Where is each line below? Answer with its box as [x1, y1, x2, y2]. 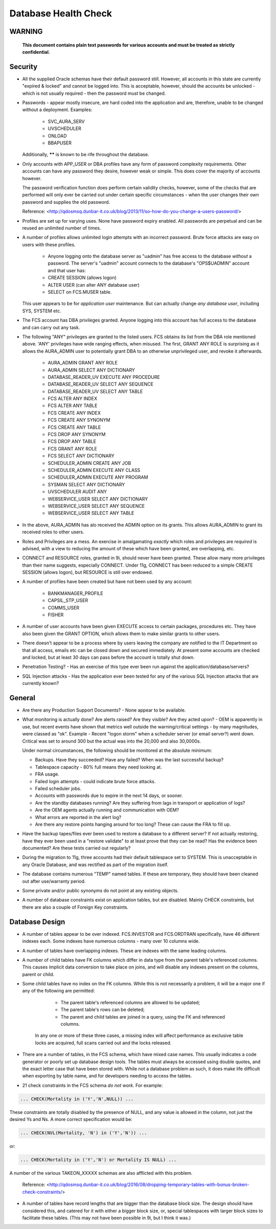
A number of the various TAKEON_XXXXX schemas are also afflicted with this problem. [9, 1170, 193, 1176]
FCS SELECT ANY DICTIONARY [48, 453, 114, 459]
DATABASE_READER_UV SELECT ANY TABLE [48, 388, 143, 394]
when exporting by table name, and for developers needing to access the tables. [22, 1073, 192, 1079]
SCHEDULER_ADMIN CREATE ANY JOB [48, 460, 131, 466]
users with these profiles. [22, 241, 76, 248]
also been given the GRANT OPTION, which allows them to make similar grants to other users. [22, 630, 220, 637]
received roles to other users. [22, 529, 84, 535]
